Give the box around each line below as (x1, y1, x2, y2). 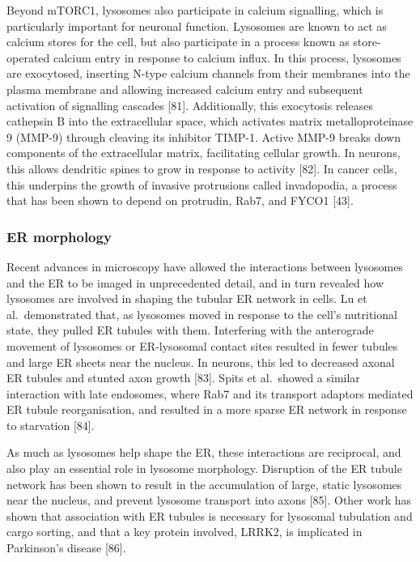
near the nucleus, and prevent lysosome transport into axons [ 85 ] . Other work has (6, 492, 412, 509)
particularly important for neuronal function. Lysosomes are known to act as (6, 17, 387, 34)
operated (6, 49, 50, 66)
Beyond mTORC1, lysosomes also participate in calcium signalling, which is (6, 2, 384, 18)
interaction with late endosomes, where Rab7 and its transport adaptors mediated (6, 385, 414, 402)
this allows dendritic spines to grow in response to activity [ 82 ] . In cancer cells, (6, 160, 397, 177)
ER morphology (6, 226, 112, 246)
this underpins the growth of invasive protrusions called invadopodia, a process (6, 176, 397, 193)
